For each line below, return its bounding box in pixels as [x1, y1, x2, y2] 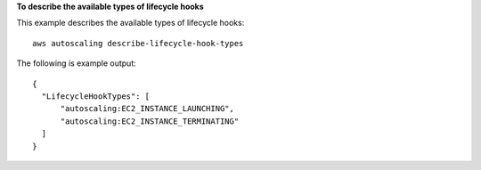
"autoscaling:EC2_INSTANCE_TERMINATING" [60, 116, 240, 126]
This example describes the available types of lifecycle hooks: [16, 18, 245, 28]
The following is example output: [16, 58, 137, 69]
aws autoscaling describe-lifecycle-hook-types [32, 38, 244, 48]
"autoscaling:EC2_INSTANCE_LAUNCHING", [60, 103, 235, 114]
